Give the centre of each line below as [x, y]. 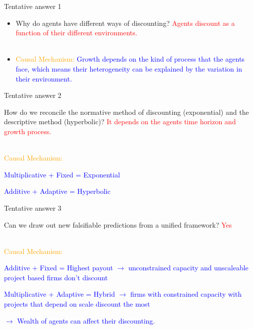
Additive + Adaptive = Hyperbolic [57, 191]
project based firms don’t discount [56, 277]
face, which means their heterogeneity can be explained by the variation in [129, 68]
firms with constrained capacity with [186, 294]
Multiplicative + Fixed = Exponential [62, 174]
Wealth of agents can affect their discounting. [86, 320]
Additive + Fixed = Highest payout [59, 268]
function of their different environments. [76, 33]
